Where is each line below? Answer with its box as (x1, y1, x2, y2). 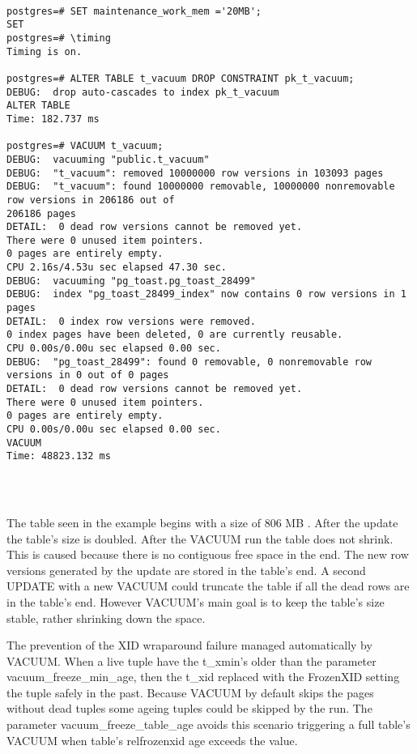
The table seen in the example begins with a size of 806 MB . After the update (6, 513, 398, 530)
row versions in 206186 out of (6, 194, 175, 206)
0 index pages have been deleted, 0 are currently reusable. (6, 329, 343, 341)
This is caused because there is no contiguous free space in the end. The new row (6, 546, 409, 563)
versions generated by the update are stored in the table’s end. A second (6, 561, 366, 578)
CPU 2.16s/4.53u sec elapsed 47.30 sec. (6, 262, 228, 274)
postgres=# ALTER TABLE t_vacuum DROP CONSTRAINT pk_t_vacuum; (6, 72, 355, 84)
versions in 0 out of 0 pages (6, 369, 169, 381)
